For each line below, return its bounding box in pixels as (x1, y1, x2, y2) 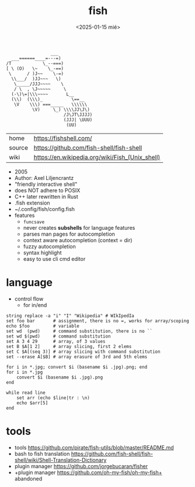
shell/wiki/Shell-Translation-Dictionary (14, 456, 107, 464)
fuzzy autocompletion (23, 243, 76, 250)
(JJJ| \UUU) (63, 117, 93, 122)
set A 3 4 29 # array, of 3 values (6, 338, 106, 344)
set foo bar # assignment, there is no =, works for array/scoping (6, 318, 190, 323)
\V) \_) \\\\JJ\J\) (32, 107, 90, 113)
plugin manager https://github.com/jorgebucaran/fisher (14, 462, 148, 469)
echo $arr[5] (16, 400, 48, 406)
